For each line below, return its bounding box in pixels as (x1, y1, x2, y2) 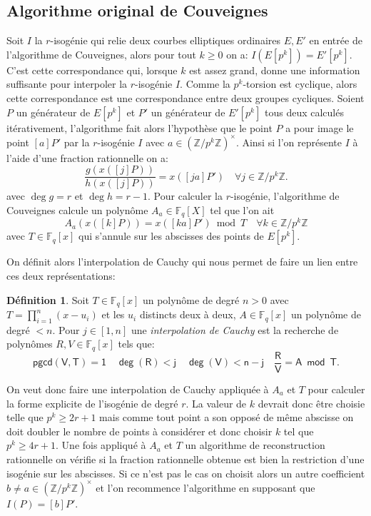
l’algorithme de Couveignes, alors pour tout (6, 46, 196, 61)
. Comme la (180, 76, 230, 91)
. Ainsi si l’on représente (235, 134, 342, 149)
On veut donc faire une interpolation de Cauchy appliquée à (6, 382, 269, 396)
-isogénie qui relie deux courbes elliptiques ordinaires (50, 33, 280, 48)
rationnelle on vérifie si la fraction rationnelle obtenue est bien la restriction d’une (6, 451, 365, 466)
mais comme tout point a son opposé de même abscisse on (99, 410, 354, 425)
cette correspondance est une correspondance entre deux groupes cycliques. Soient (6, 90, 365, 105)
